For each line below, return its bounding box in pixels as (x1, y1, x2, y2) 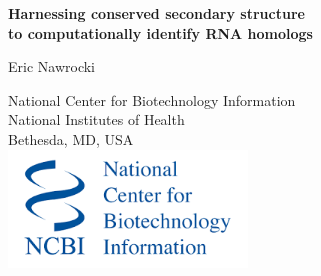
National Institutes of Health (8, 109, 185, 130)
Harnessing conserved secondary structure (8, 3, 305, 23)
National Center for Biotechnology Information (8, 89, 296, 110)
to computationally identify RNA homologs (8, 22, 313, 43)
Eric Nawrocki (8, 56, 95, 77)
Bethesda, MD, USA (8, 128, 134, 149)
